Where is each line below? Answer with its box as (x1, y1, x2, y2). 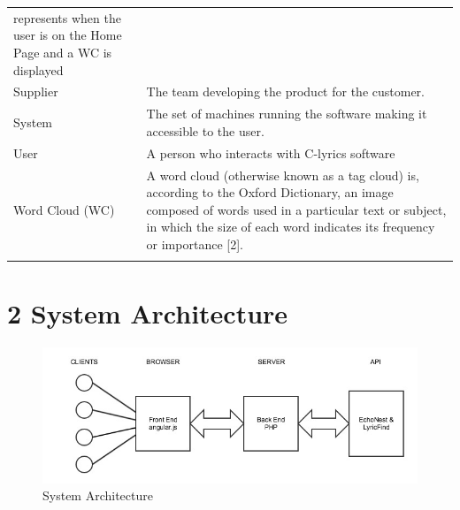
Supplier (13, 82, 58, 101)
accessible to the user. (146, 121, 264, 140)
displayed (13, 60, 64, 79)
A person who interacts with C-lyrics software (146, 143, 395, 162)
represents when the (13, 8, 121, 27)
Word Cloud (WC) (13, 200, 115, 218)
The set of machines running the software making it (146, 104, 427, 123)
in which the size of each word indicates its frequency (146, 217, 435, 236)
